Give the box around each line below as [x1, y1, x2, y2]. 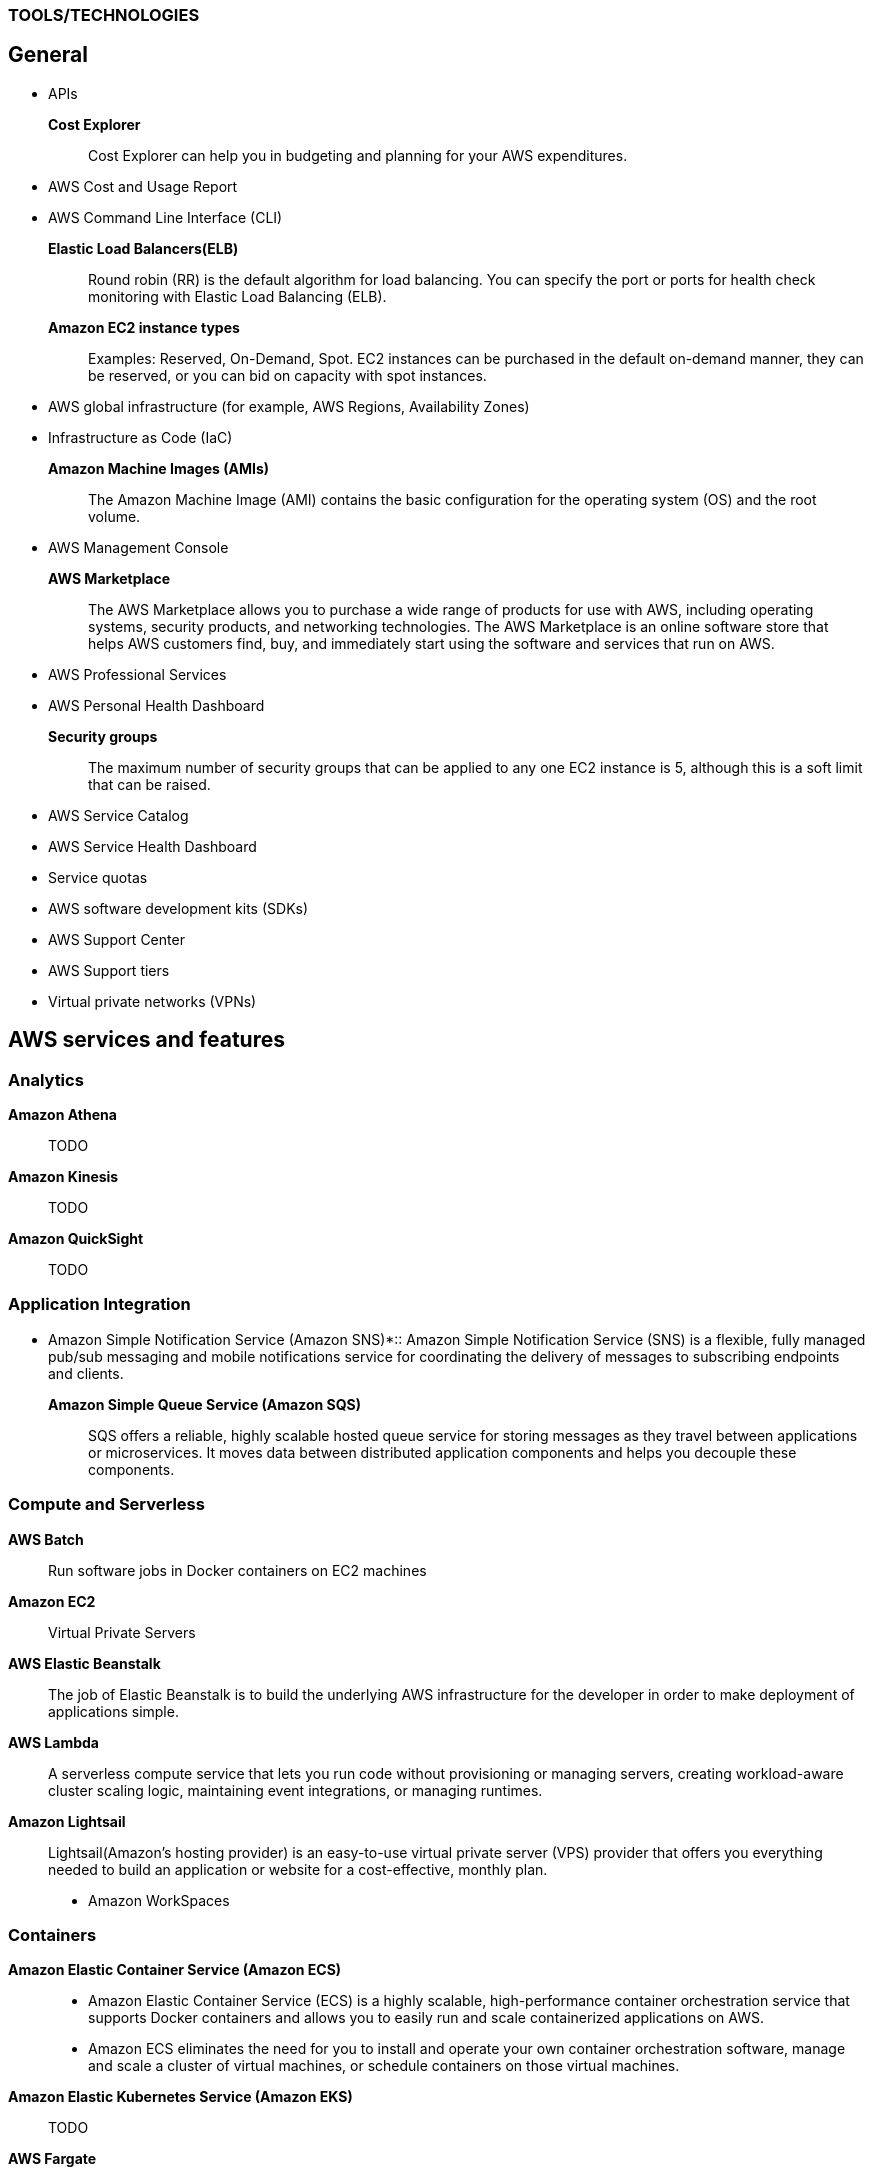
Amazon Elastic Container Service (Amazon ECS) [8, 1961, 342, 1979]
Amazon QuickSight [8, 1230, 144, 1248]
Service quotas [48, 868, 148, 886]
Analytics [8, 1069, 84, 1090]
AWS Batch [8, 1530, 84, 1548]
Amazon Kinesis [8, 1168, 119, 1186]
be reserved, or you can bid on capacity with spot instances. [88, 366, 487, 384]
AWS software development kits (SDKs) [48, 899, 309, 917]
